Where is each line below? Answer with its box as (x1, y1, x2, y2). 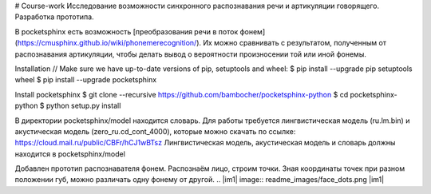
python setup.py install (45, 101, 121, 111)
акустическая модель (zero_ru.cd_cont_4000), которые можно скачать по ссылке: (14, 126, 296, 136)
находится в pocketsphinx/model (14, 148, 125, 159)
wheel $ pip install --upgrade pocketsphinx (14, 75, 157, 85)
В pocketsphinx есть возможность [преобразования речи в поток (14, 26, 239, 36)
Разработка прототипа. (14, 12, 95, 22)
